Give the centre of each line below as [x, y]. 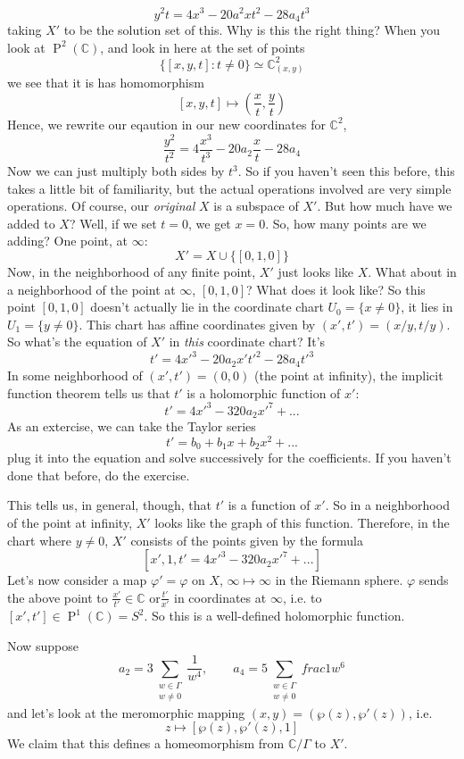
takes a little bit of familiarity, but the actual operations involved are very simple [229, 188]
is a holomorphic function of [264, 392]
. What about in [412, 272]
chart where [40, 540]
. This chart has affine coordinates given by [197, 324]
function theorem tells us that [89, 392]
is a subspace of [256, 206]
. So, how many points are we [346, 223]
